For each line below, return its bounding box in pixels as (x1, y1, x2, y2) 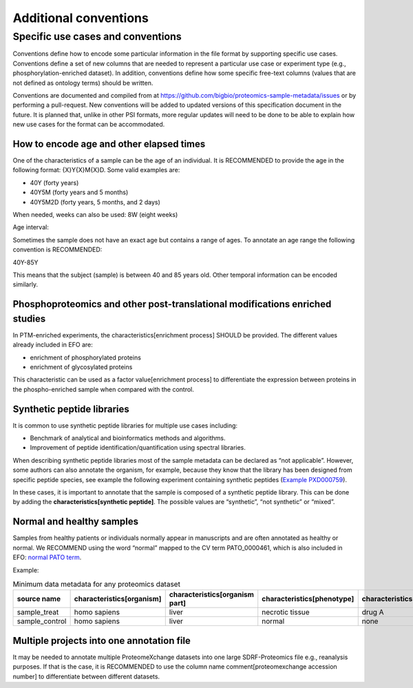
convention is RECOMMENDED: (12, 245, 103, 254)
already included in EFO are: (12, 341, 93, 349)
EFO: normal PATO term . (12, 553, 82, 561)
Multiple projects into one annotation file (12, 634, 191, 647)
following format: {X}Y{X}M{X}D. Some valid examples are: (12, 166, 180, 174)
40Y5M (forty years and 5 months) (30, 188, 129, 196)
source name (17, 594, 61, 604)
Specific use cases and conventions (12, 30, 182, 43)
